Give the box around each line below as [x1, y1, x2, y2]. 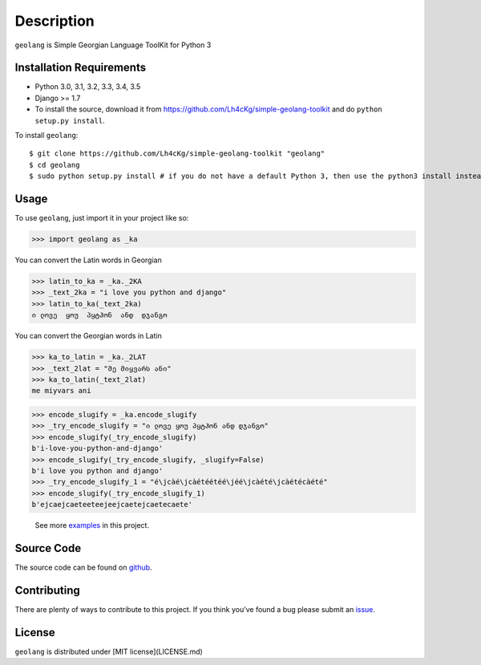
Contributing [14, 583, 80, 597]
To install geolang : [14, 131, 79, 140]
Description [14, 12, 95, 30]
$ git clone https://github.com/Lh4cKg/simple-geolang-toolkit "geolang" [29, 149, 325, 158]
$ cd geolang [29, 160, 80, 169]
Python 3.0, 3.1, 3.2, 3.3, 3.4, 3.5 [34, 82, 141, 91]
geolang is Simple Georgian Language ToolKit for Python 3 [14, 40, 212, 50]
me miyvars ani [31, 386, 91, 395]
